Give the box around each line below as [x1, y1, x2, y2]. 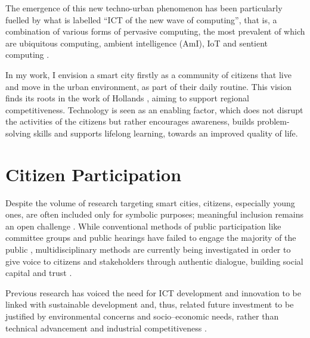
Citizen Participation [5, 162, 182, 186]
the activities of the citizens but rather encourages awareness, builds [5, 115, 255, 128]
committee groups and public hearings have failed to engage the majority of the [5, 231, 296, 244]
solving [5, 126, 31, 139]
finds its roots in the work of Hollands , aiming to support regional [5, 92, 249, 104]
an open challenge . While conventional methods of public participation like [5, 219, 281, 232]
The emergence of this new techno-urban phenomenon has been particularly [5, 2, 283, 14]
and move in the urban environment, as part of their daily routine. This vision [5, 80, 292, 92]
